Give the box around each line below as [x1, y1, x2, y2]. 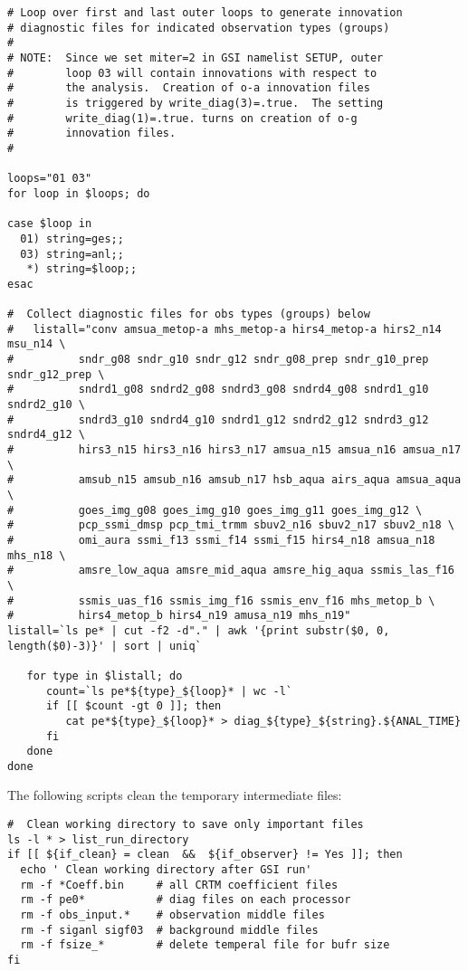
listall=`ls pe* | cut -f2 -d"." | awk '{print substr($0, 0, [7, 624, 390, 637]
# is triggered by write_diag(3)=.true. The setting [7, 96, 384, 109]
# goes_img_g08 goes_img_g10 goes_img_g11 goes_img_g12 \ [7, 503, 423, 517]
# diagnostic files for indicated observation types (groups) [7, 21, 390, 34]
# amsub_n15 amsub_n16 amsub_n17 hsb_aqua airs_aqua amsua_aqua [7, 473, 462, 487]
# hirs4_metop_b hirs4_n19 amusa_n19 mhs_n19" [7, 609, 351, 623]
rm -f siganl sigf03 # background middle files [20, 923, 319, 937]
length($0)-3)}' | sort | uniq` [7, 639, 202, 652]
